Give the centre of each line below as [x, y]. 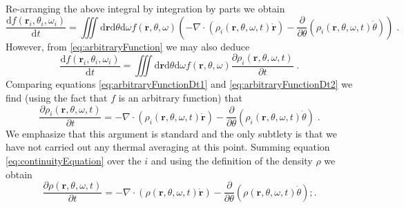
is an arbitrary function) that [180, 98]
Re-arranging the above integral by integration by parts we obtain [145, 8]
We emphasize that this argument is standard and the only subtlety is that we [172, 133]
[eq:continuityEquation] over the [74, 161]
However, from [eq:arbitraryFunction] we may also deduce [128, 46]
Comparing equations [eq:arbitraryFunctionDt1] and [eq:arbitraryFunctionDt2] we [179, 84]
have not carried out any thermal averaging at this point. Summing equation [168, 147]
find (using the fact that [57, 98]
